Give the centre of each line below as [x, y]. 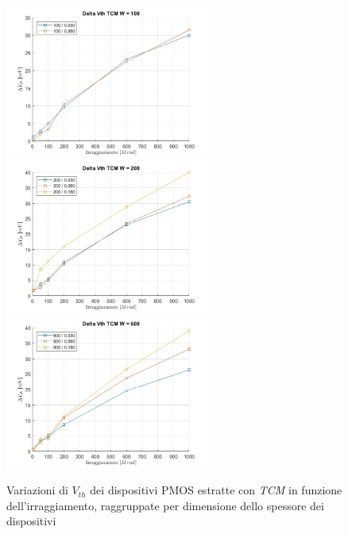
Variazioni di [37, 490]
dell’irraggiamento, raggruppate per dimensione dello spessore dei [165, 505]
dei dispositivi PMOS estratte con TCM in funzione [216, 490]
